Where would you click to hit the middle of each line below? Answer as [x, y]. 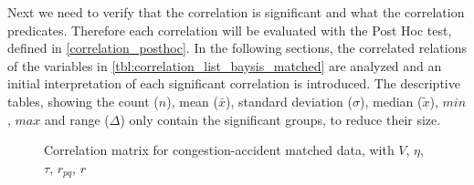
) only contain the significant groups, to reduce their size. [280, 119]
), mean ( [193, 101]
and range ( [77, 119]
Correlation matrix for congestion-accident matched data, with [219, 150]
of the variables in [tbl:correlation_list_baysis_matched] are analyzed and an [225, 65]
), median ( [391, 101]
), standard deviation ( [290, 101]
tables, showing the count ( [83, 101]
